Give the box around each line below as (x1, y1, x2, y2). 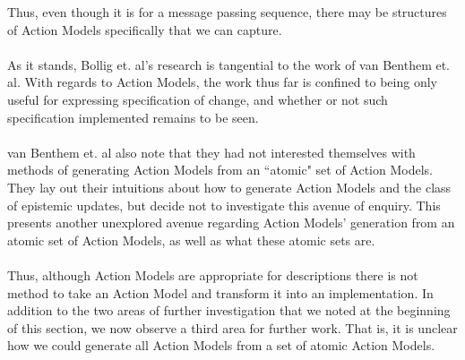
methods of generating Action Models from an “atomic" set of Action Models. (7, 160, 433, 179)
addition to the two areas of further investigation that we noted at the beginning (7, 301, 451, 320)
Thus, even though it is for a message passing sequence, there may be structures (7, 3, 447, 21)
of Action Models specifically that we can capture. (7, 20, 282, 39)
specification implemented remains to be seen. (7, 107, 259, 126)
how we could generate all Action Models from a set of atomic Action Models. (7, 336, 435, 355)
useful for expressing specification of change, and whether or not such (7, 90, 388, 108)
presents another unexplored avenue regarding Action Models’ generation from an (7, 213, 455, 232)
